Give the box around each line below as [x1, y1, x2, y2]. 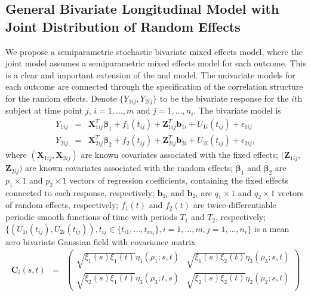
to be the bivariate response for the [159, 91, 289, 104]
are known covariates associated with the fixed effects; [81, 148, 278, 161]
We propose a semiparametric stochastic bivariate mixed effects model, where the [5, 45, 303, 57]
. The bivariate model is [193, 104, 281, 117]
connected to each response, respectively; [5, 186, 155, 199]
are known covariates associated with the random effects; [25, 161, 233, 174]
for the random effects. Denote [5, 91, 117, 104]
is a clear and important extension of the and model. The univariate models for [5, 68, 295, 81]
